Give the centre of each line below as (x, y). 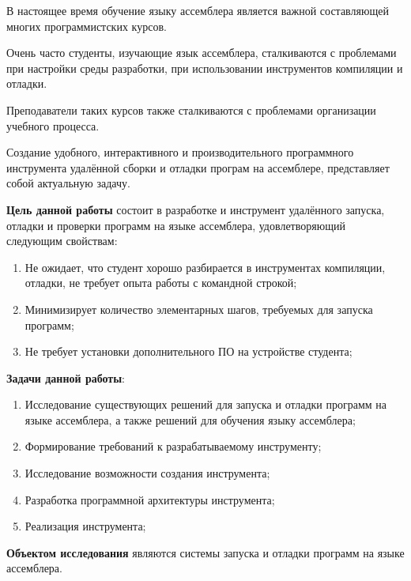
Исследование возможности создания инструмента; (147, 473)
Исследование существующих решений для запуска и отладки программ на (206, 404)
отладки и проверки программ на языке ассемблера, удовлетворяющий (176, 225)
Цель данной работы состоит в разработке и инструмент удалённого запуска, (196, 209)
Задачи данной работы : (66, 377)
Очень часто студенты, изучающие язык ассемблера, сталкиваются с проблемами (202, 53)
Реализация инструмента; (85, 526)
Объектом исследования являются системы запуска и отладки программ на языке (205, 552)
